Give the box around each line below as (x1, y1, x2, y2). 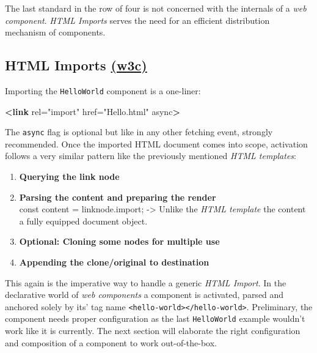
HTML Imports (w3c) (5, 56, 147, 75)
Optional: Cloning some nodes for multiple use (19, 235, 220, 248)
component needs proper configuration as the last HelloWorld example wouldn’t (5, 312, 305, 325)
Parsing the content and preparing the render (19, 190, 216, 203)
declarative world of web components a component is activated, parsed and (5, 288, 284, 301)
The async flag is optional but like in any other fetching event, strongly (5, 125, 273, 138)
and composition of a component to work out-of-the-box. (5, 336, 217, 349)
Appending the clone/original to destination (19, 256, 210, 269)
